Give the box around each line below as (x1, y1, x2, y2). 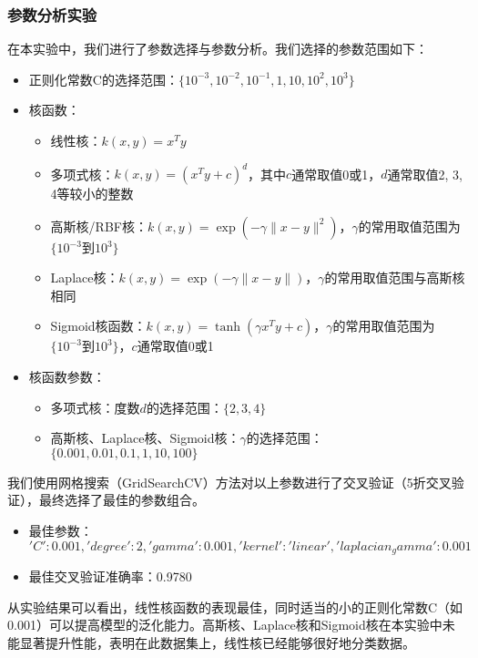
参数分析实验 (7, 3, 97, 26)
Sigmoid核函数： (50, 316, 147, 335)
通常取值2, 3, (387, 164, 463, 183)
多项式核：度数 (50, 397, 140, 416)
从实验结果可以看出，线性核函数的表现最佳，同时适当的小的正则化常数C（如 (7, 597, 463, 616)
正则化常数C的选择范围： (28, 69, 178, 88)
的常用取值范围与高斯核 (324, 268, 465, 287)
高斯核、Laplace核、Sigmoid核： (50, 428, 240, 447)
